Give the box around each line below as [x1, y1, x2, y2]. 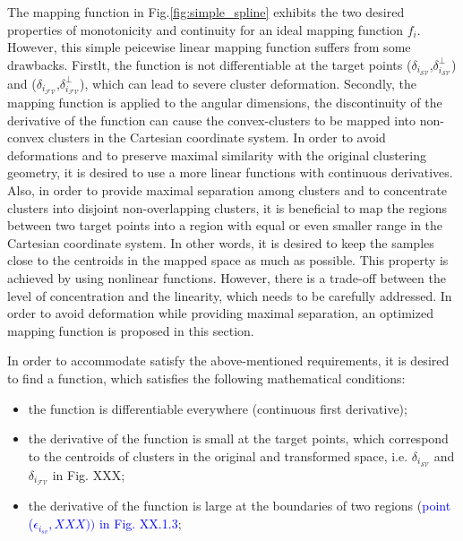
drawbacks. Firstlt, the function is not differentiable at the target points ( [7, 55, 412, 73]
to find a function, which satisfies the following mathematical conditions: [7, 368, 406, 387]
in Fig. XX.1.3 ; [99, 514, 182, 533]
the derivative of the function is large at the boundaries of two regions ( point [28, 496, 451, 515]
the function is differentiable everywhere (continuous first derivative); [28, 399, 407, 417]
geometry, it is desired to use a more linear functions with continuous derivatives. [7, 163, 453, 182]
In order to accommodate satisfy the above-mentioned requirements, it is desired [7, 351, 450, 370]
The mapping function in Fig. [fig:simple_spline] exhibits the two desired [7, 3, 405, 21]
